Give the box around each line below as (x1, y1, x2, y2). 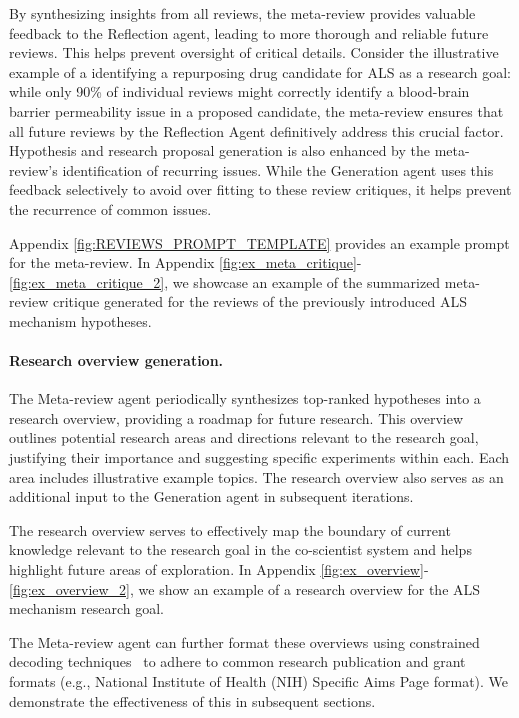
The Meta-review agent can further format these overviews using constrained (9, 631, 480, 652)
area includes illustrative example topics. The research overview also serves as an (9, 466, 504, 487)
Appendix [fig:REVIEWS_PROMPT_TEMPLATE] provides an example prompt (9, 232, 510, 253)
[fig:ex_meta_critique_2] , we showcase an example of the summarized (9, 271, 441, 292)
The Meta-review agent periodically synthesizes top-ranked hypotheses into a (9, 388, 481, 409)
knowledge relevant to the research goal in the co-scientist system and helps (9, 539, 472, 560)
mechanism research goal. (9, 598, 164, 619)
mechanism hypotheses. (9, 310, 152, 331)
